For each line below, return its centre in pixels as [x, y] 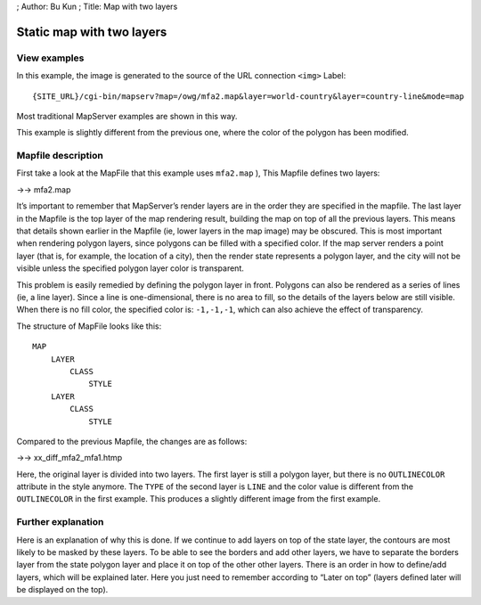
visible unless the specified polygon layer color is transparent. [130, 268]
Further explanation [60, 522]
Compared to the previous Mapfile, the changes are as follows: [132, 441]
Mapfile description [60, 156]
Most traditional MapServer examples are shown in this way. [127, 116]
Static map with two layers [92, 32]
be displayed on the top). [62, 590]
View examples [50, 58]
